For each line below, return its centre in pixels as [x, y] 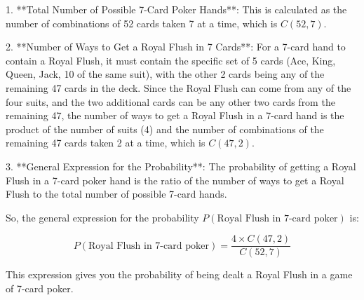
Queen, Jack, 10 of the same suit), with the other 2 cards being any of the [165, 74]
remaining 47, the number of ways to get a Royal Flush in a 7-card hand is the [175, 115]
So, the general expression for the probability [102, 217]
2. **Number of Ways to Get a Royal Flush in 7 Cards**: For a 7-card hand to [176, 47]
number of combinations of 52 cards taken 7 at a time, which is [142, 23]
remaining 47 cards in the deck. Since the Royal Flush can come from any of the [178, 87]
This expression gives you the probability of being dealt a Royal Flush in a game [179, 274]
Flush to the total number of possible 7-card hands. [116, 194]
